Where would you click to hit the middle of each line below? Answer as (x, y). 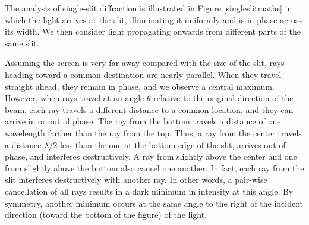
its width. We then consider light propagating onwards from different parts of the (153, 31)
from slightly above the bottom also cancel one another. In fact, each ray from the (154, 168)
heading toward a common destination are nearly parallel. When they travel (143, 74)
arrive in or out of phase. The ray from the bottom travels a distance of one (143, 121)
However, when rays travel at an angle (75, 98)
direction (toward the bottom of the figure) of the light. (106, 215)
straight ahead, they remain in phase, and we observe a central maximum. (140, 86)
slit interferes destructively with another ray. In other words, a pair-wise (136, 179)
